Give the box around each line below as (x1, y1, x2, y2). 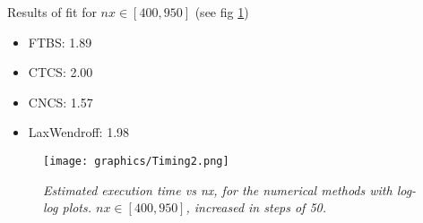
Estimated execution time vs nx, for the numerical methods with (43, 180, 393, 199)
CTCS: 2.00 (28, 63, 93, 81)
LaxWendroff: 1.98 (28, 123, 130, 142)
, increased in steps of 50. (186, 198, 327, 217)
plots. (62, 198, 92, 217)
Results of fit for (7, 3, 97, 21)
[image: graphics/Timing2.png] (43, 154, 229, 167)
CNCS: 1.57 (28, 92, 93, 111)
